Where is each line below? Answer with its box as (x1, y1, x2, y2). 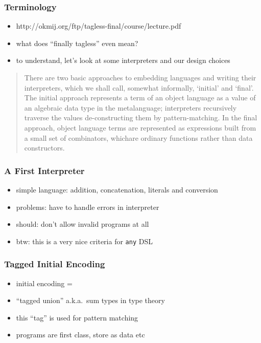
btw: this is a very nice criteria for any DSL (16, 235, 153, 246)
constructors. (24, 142, 65, 153)
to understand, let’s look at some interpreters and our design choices (16, 55, 230, 66)
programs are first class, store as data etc (16, 329, 145, 340)
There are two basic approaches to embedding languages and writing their (24, 72, 256, 82)
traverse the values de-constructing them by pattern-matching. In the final (24, 112, 257, 123)
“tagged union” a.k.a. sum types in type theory (16, 295, 165, 306)
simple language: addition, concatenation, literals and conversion (16, 184, 218, 195)
